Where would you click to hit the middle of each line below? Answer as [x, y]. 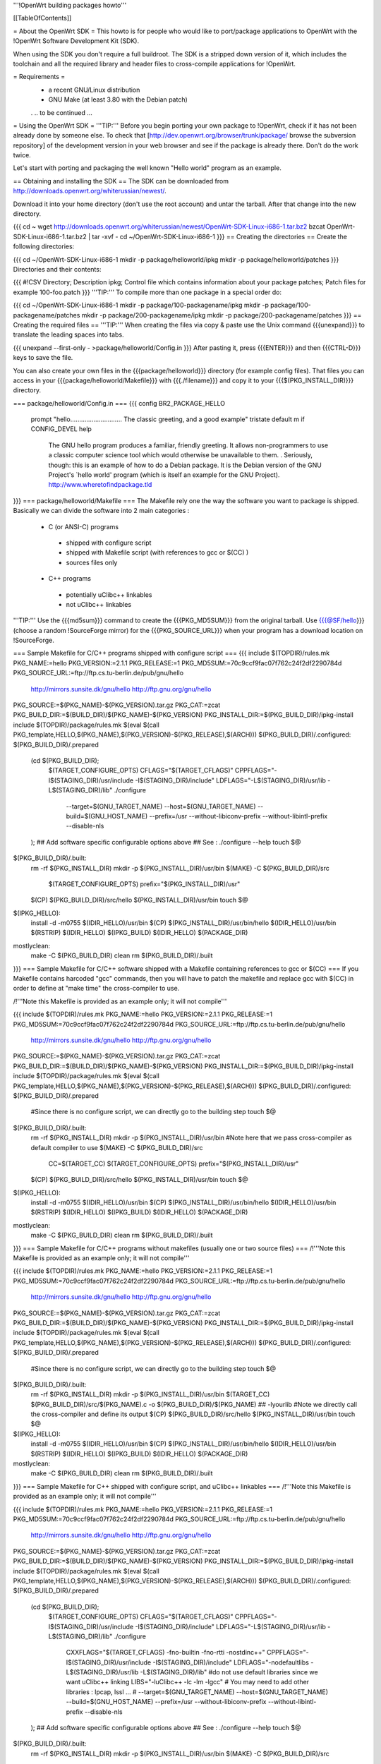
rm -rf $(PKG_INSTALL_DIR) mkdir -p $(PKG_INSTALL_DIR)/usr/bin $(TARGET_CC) [150, 1394]
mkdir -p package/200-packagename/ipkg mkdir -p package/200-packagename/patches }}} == [222, 315]
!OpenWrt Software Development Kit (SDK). [76, 41]
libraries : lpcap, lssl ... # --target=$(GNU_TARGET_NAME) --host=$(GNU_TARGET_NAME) [197, 1692]
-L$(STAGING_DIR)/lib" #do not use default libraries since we [229, 1672]
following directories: [44, 246]
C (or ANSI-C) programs [84, 526]
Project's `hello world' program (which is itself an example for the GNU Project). [164, 475]
